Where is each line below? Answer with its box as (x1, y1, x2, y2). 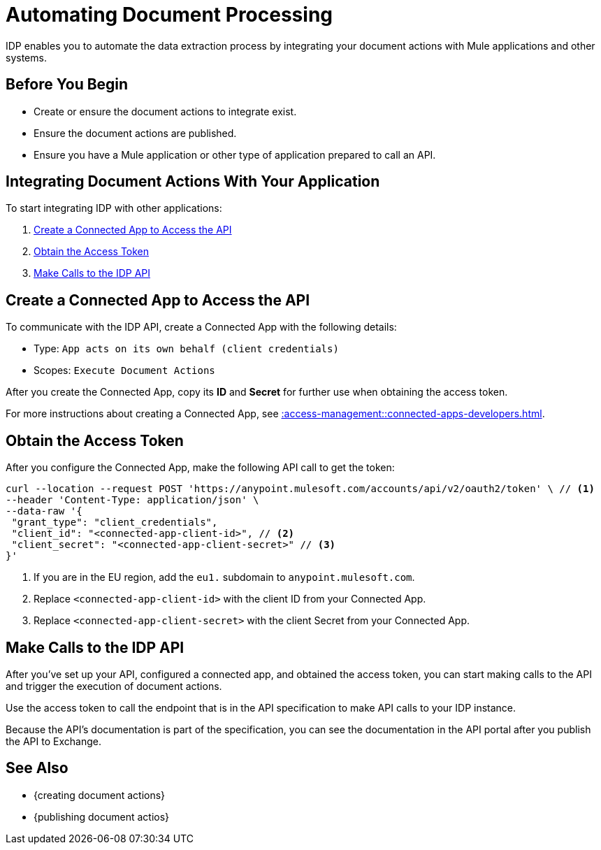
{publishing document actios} (34, 810, 170, 823)
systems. (6, 51, 47, 64)
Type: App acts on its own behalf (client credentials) (34, 343, 339, 355)
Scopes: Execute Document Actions (34, 364, 215, 377)
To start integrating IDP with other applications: (6, 202, 222, 215)
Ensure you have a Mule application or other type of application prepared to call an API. (34, 148, 436, 161)
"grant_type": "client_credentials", (11, 517, 218, 528)
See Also (6, 759, 68, 777)
